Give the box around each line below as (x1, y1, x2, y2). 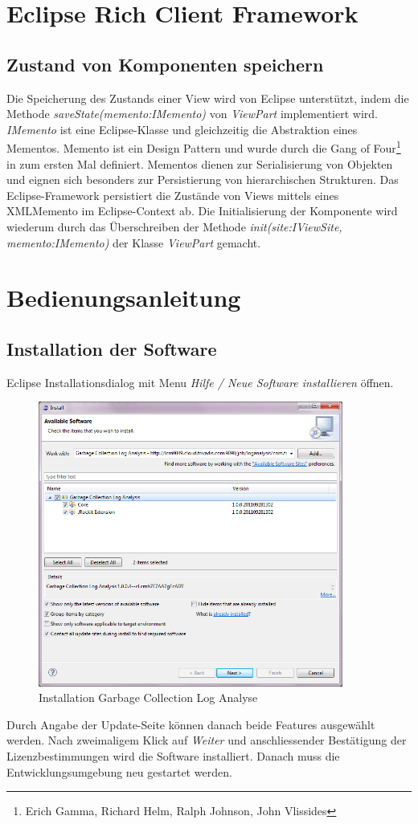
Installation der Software (6, 336, 217, 361)
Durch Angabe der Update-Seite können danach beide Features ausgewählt (6, 716, 375, 732)
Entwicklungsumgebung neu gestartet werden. (6, 763, 232, 780)
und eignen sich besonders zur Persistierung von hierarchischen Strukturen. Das (6, 171, 399, 188)
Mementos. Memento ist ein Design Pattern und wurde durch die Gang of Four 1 (6, 137, 401, 157)
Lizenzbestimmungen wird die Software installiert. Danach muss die (6, 748, 340, 765)
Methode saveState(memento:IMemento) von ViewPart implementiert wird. (6, 105, 378, 122)
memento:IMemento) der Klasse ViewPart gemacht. (6, 234, 261, 251)
